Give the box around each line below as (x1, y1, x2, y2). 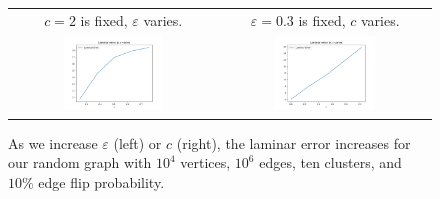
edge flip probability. (38, 171, 165, 192)
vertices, (180, 152, 231, 173)
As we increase (8, 132, 98, 153)
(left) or (113, 132, 162, 153)
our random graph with (8, 152, 152, 173)
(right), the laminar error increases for (176, 132, 411, 153)
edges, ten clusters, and (259, 152, 402, 173)
